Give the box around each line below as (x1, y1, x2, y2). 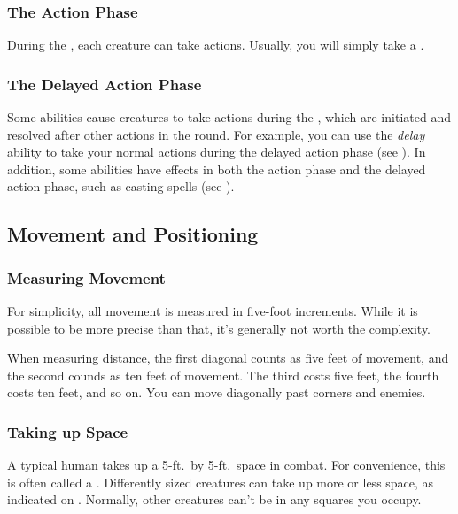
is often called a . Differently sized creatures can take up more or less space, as (7, 472, 434, 491)
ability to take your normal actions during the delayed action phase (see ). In (7, 142, 426, 161)
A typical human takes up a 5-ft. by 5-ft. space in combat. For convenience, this (7, 456, 446, 474)
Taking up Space (7, 420, 128, 442)
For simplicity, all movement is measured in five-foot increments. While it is (7, 302, 418, 319)
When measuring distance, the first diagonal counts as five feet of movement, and (7, 349, 449, 367)
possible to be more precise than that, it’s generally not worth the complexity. (7, 318, 431, 337)
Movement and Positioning (7, 220, 259, 248)
